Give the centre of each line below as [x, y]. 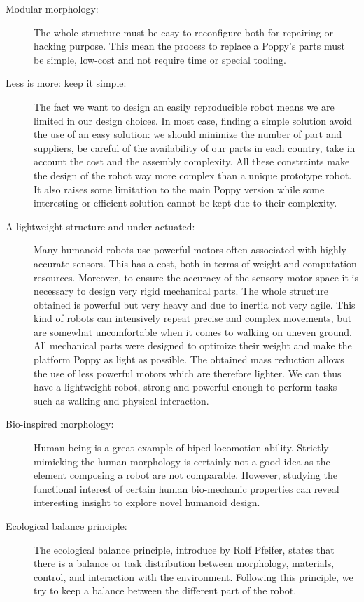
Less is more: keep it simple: [66, 83]
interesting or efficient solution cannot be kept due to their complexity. [185, 203]
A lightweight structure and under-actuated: [100, 226]
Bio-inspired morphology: [60, 424]
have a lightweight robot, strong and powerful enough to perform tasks [185, 387]
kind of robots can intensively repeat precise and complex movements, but [193, 318]
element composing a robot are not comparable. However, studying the [185, 475]
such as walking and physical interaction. [121, 400]
